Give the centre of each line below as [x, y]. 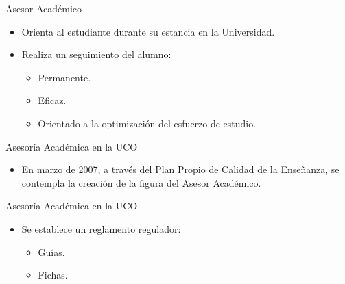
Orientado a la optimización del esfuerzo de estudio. [147, 123]
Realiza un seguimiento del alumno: [96, 54]
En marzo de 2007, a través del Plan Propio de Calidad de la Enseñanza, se [180, 169]
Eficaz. [52, 100]
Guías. [51, 251]
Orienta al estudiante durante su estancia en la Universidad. [148, 31]
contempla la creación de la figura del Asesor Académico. [141, 182]
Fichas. [53, 275]
